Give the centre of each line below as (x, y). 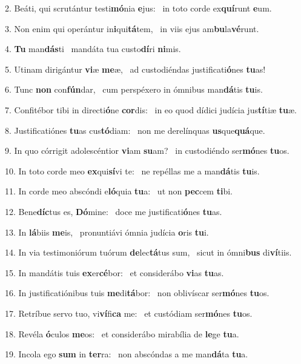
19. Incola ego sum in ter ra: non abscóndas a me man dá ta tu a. (127, 354)
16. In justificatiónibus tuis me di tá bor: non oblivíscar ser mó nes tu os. (137, 293)
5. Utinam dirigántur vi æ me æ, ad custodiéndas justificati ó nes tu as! (135, 69)
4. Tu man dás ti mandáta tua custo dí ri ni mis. (93, 49)
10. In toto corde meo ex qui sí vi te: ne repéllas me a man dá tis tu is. (132, 170)
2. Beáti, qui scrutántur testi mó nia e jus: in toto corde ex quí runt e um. (138, 8)
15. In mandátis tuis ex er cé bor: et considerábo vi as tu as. (114, 272)
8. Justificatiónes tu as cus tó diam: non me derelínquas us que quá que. (135, 130)
